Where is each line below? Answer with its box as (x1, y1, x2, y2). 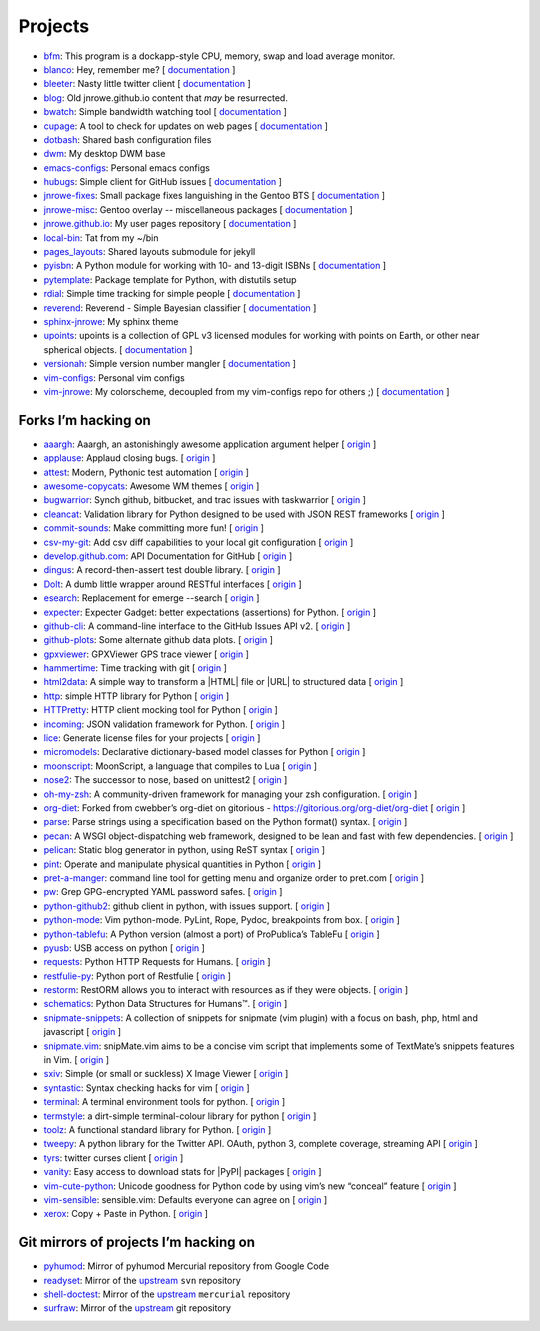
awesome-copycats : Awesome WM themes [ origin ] (43, 480, 260, 492)
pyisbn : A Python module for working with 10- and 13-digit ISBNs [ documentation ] (43, 260, 387, 272)
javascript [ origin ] (43, 1026, 122, 1038)
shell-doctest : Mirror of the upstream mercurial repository (43, 1288, 291, 1300)
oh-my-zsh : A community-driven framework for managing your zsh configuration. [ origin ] (43, 788, 418, 800)
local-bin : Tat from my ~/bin (43, 231, 159, 244)
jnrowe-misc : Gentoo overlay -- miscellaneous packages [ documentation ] (43, 203, 354, 215)
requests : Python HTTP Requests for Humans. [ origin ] (43, 956, 271, 968)
